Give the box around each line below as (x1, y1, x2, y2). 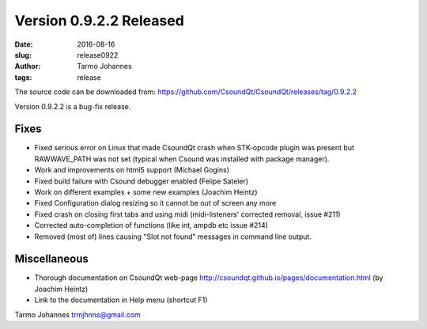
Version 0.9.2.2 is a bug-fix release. (14, 101, 131, 111)
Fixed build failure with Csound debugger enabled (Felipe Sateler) (34, 176, 249, 186)
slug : (14, 50, 32, 59)
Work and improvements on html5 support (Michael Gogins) (34, 165, 229, 175)
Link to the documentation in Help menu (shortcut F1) (34, 295, 208, 304)
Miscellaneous (14, 252, 89, 266)
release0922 (77, 50, 119, 59)
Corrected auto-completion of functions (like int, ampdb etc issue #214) (34, 221, 269, 230)
